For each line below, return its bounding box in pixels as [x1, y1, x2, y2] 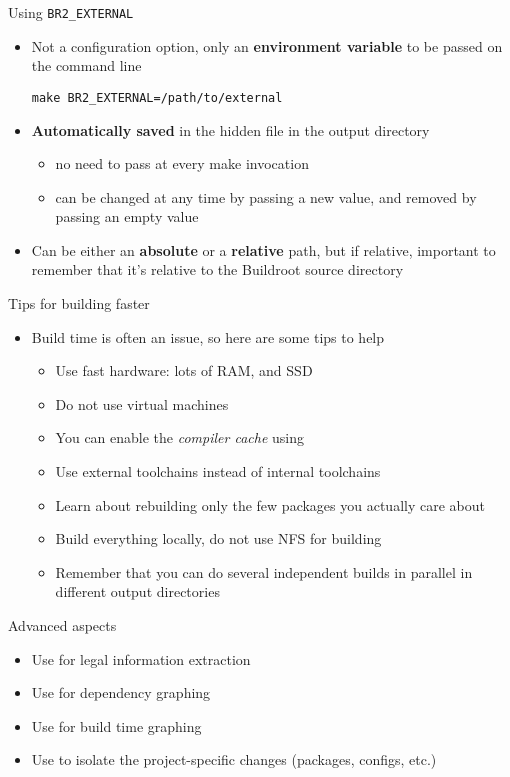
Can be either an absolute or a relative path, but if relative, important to [31, 239, 496, 260]
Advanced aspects [8, 615, 117, 635]
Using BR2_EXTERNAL [8, 2, 134, 22]
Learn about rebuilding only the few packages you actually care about [55, 494, 485, 515]
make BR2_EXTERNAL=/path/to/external [31, 90, 283, 105]
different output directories [55, 581, 220, 602]
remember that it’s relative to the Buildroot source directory [31, 259, 404, 280]
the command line [31, 55, 142, 76]
